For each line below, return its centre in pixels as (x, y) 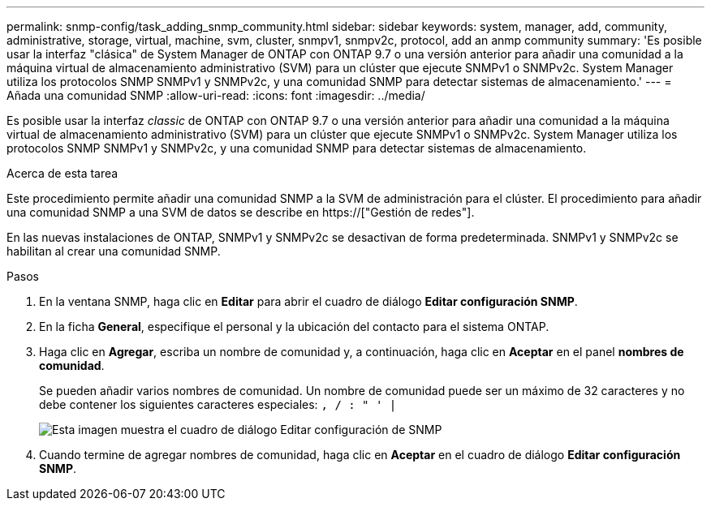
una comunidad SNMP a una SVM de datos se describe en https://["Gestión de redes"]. (241, 212)
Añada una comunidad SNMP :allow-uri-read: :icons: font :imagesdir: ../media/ (216, 95)
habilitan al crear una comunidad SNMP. (114, 251)
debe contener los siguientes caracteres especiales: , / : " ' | (218, 404)
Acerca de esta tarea (62, 173)
